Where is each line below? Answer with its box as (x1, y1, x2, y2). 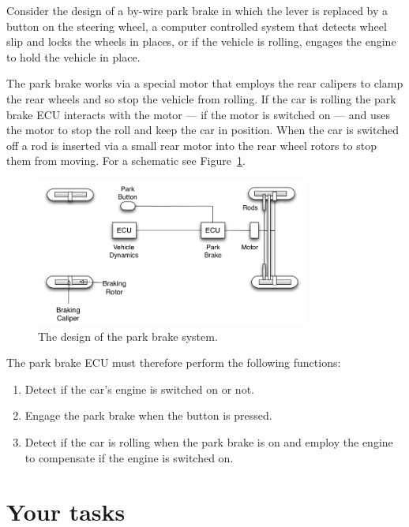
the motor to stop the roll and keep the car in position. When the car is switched (6, 121, 400, 138)
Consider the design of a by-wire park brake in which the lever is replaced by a (6, 2, 388, 18)
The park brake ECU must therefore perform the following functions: (6, 354, 341, 371)
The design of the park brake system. (38, 327, 218, 344)
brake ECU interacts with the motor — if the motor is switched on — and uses (6, 106, 391, 122)
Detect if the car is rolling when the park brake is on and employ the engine (24, 433, 393, 450)
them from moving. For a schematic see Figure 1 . (6, 152, 246, 169)
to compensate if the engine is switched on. (24, 449, 234, 465)
